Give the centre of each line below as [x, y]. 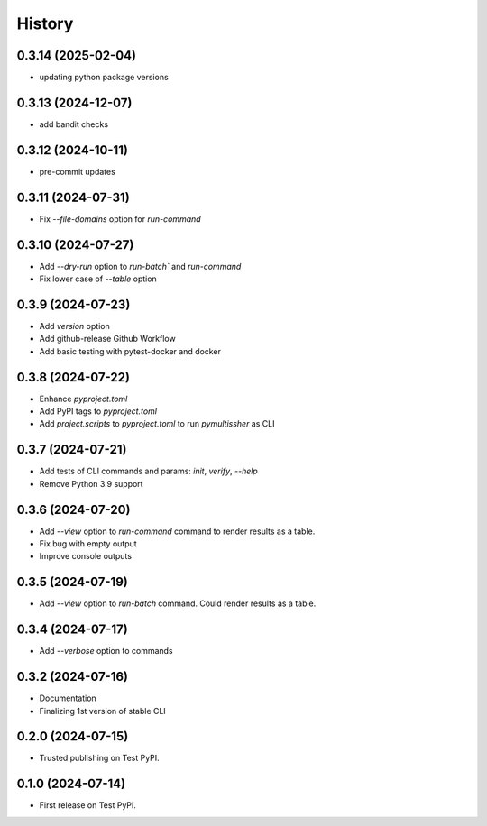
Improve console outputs [86, 556]
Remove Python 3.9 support [91, 483]
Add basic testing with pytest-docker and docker [130, 351]
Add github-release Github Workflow [107, 339]
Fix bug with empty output [88, 544]
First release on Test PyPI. [88, 805]
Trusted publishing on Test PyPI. [99, 758]
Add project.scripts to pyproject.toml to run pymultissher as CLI [157, 424]
